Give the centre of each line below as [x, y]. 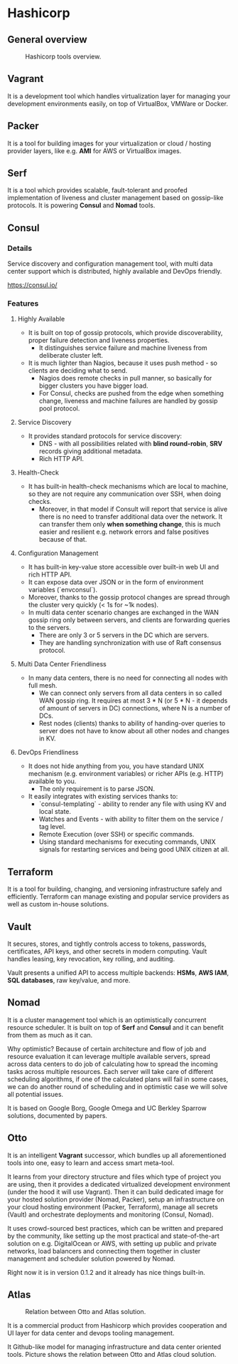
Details [20, 248]
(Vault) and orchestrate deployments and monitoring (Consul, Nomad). [110, 1214]
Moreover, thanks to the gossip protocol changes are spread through [129, 597]
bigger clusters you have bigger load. [93, 386]
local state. [55, 812]
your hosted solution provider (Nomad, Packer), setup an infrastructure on [116, 1199]
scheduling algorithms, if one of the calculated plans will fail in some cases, [118, 1079]
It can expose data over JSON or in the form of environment [116, 582]
